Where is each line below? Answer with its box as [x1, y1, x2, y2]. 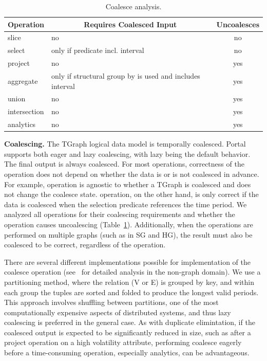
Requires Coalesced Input [84, 19, 177, 29]
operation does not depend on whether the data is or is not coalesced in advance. [4, 168, 259, 179]
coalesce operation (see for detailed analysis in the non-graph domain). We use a [4, 266, 261, 277]
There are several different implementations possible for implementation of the [4, 256, 251, 267]
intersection [8, 106, 44, 117]
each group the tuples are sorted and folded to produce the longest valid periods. [4, 286, 259, 297]
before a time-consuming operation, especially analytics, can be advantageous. [4, 347, 250, 358]
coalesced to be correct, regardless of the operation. [4, 239, 166, 250]
